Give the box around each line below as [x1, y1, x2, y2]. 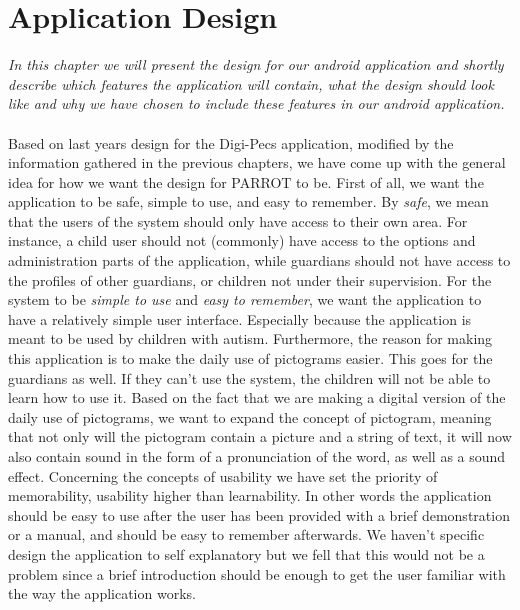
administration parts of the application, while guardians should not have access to [8, 250, 511, 271]
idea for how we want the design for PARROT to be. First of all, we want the [8, 171, 484, 192]
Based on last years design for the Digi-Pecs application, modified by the [8, 132, 454, 153]
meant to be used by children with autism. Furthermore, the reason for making [8, 328, 493, 349]
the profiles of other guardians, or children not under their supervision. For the [8, 269, 492, 290]
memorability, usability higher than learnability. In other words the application [8, 485, 492, 506]
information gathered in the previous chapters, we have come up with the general [8, 152, 506, 173]
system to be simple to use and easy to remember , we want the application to [8, 289, 482, 310]
